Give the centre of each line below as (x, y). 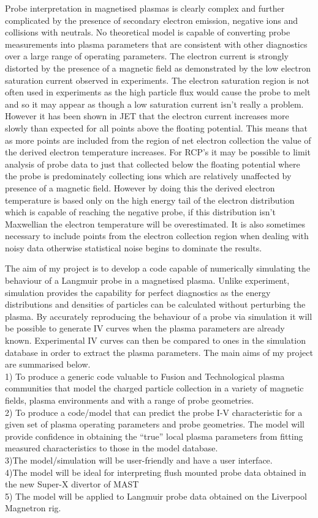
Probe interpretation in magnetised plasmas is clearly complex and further (145, 8)
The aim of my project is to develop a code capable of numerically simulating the (157, 268)
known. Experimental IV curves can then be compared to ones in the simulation (155, 340)
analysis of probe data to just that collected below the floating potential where (153, 164)
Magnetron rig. (33, 508)
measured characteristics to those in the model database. (112, 448)
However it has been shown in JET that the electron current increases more (147, 116)
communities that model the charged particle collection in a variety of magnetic (154, 388)
